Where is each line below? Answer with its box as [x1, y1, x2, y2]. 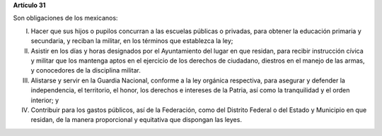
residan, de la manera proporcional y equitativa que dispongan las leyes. [30, 116, 242, 124]
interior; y [30, 96, 59, 104]
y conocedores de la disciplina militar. [30, 66, 141, 75]
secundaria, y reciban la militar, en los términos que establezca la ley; [30, 37, 233, 45]
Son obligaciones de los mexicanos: [13, 14, 118, 23]
